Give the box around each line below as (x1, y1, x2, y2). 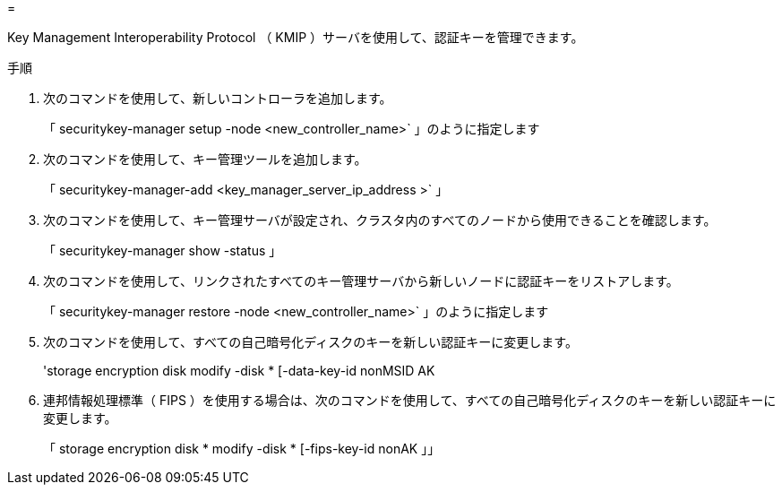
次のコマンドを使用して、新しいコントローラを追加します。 (43, 91, 392, 106)
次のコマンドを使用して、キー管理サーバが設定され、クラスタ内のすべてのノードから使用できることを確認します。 (43, 212, 717, 228)
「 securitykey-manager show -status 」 (43, 243, 282, 258)
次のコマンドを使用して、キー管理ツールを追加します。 (43, 151, 367, 167)
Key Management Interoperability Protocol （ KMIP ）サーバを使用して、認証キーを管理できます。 (7, 30, 584, 45)
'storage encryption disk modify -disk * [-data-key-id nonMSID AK (43, 363, 435, 378)
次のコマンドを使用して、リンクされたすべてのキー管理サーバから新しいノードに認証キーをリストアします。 (43, 273, 679, 289)
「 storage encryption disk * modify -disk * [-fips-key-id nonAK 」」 (43, 441, 441, 456)
